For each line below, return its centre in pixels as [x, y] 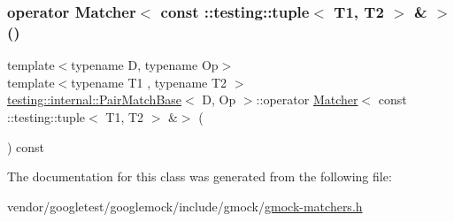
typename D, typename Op [145, 65]
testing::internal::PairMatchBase [95, 100]
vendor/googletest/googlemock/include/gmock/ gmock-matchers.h [185, 206]
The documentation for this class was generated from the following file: [200, 176]
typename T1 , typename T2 [149, 82]
